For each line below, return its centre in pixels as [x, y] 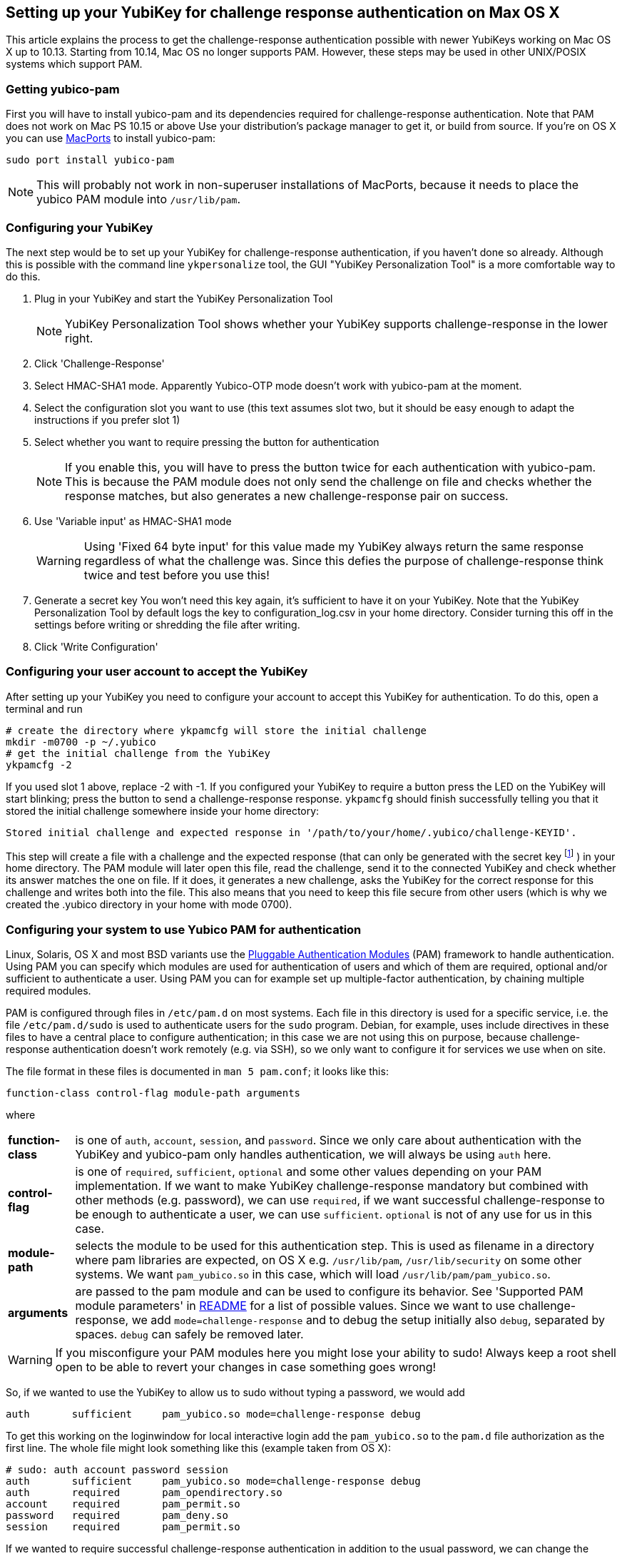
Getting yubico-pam [63, 89]
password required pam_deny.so [117, 1516]
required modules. [49, 991]
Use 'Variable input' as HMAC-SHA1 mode [133, 521]
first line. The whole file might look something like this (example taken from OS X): [198, 1448]
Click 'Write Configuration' [96, 646]
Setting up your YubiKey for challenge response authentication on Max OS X [283, 12]
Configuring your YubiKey [80, 227]
